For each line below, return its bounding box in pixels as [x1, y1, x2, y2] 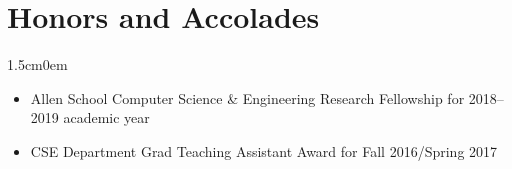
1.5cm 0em [7, 54, 68, 75]
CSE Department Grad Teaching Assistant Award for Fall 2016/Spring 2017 [30, 140, 498, 161]
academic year [63, 107, 150, 128]
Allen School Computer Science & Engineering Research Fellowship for [30, 87, 465, 108]
